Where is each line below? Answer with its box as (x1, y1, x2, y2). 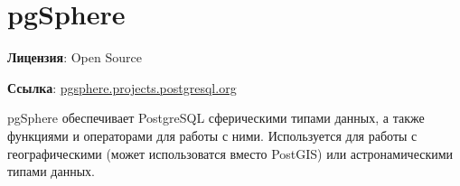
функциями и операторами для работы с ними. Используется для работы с (7, 126, 418, 144)
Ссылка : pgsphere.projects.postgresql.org (7, 78, 237, 97)
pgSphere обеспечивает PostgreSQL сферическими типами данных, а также (7, 108, 425, 127)
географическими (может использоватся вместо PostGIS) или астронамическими (7, 144, 454, 163)
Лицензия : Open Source (7, 48, 142, 67)
